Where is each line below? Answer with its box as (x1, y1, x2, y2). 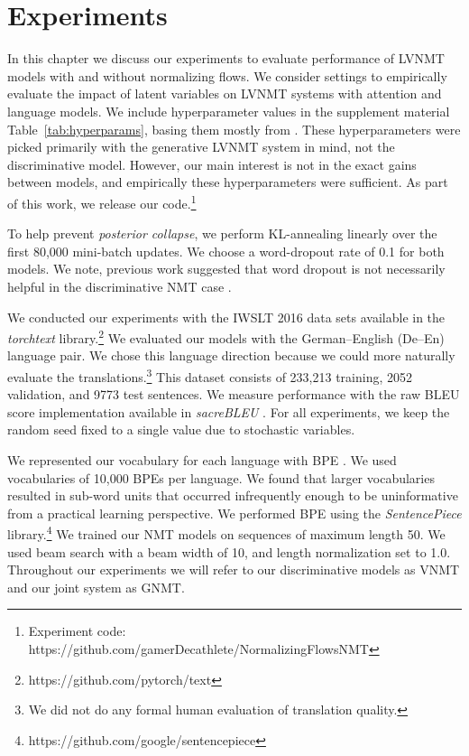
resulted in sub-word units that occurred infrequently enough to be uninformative (7, 486, 458, 505)
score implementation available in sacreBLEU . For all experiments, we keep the (7, 402, 450, 421)
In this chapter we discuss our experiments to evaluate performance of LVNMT (7, 49, 445, 68)
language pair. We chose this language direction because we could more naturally (7, 346, 455, 365)
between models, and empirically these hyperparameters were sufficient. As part (7, 173, 448, 191)
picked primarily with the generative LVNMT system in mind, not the (7, 137, 395, 156)
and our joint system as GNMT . (7, 577, 185, 596)
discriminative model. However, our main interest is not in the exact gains (7, 154, 417, 173)
